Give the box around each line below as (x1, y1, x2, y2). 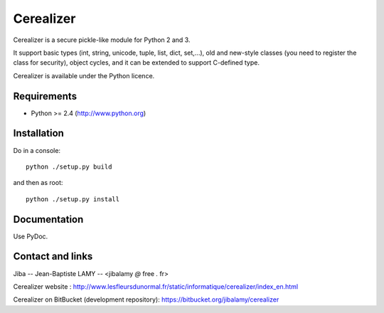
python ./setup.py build (26, 162, 112, 171)
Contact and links (13, 250, 93, 262)
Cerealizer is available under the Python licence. (13, 71, 155, 80)
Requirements (13, 90, 78, 102)
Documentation (13, 213, 84, 226)
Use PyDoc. (13, 232, 48, 240)
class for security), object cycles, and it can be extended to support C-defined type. (13, 58, 260, 67)
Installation (13, 127, 64, 139)
